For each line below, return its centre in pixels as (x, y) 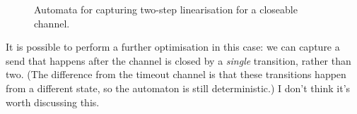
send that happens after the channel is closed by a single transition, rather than (178, 60)
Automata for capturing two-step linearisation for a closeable (166, 9)
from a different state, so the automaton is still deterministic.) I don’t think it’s (178, 88)
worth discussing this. (53, 102)
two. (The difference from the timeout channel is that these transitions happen (176, 74)
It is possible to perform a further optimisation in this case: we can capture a (173, 47)
